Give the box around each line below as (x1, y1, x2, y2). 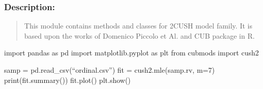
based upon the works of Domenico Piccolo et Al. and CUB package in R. (24, 30, 255, 41)
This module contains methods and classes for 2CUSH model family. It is (24, 20, 252, 31)
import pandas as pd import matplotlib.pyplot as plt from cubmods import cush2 (4, 47, 259, 58)
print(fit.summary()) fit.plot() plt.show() (4, 74, 131, 85)
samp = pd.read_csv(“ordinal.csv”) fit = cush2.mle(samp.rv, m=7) (4, 65, 215, 75)
